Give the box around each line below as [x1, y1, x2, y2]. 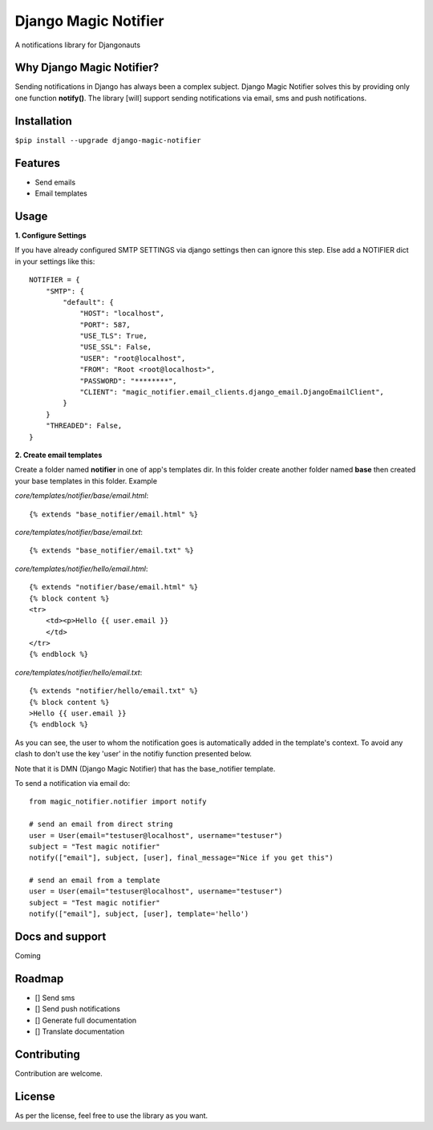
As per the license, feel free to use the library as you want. [14, 1111, 208, 1120]
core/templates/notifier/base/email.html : [14, 491, 149, 500]
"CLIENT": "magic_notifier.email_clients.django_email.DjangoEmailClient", [79, 387, 385, 397]
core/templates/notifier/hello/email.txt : [14, 667, 143, 677]
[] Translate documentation [34, 1027, 125, 1036]
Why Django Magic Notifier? [14, 61, 160, 75]
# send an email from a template [29, 876, 160, 885]
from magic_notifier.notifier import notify [29, 797, 208, 806]
